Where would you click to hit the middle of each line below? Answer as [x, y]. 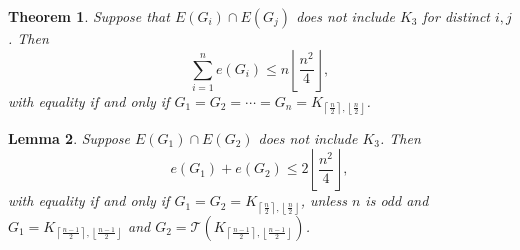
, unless [323, 200]
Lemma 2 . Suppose [69, 137]
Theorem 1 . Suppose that [89, 16]
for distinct [456, 16]
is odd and [397, 200]
